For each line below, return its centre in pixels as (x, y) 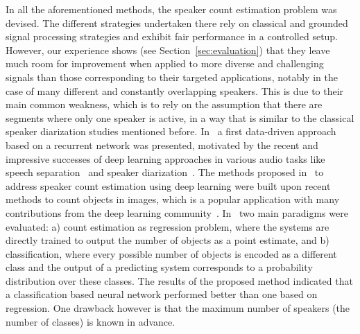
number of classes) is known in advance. (91, 321)
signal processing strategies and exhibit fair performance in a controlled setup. (172, 36)
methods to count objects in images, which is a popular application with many (173, 199)
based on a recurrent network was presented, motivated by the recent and (162, 144)
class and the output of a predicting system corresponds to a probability (159, 267)
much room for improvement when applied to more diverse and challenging (165, 63)
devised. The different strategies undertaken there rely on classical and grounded (177, 23)
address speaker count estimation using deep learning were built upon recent (168, 185)
